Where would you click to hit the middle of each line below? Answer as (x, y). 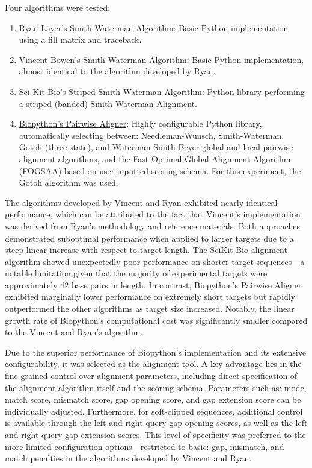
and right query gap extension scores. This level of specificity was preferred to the (155, 434)
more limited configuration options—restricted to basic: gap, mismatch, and (145, 446)
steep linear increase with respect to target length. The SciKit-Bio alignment (146, 250)
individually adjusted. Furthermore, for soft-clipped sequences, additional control (154, 411)
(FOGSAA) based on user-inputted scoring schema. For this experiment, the (160, 170)
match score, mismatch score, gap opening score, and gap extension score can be (153, 399)
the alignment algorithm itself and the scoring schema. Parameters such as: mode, (156, 387)
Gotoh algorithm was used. (69, 182)
